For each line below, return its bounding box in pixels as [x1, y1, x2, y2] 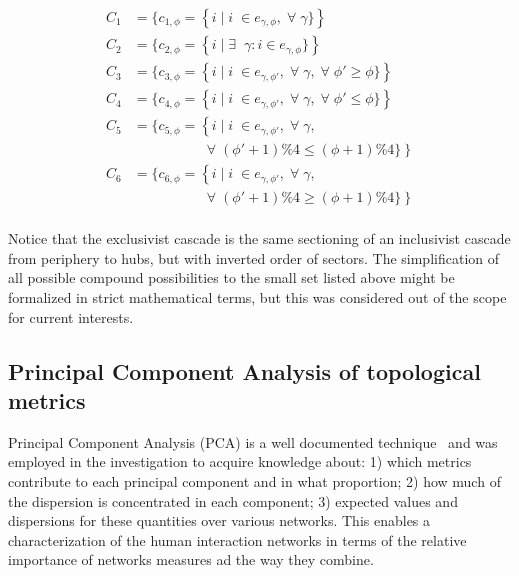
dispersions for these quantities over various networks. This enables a [8, 510, 431, 531]
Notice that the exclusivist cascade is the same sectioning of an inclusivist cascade [8, 228, 511, 249]
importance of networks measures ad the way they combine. [8, 549, 374, 570]
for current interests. [8, 306, 134, 327]
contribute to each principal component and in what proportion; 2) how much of [8, 471, 501, 492]
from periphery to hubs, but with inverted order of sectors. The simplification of [8, 247, 500, 268]
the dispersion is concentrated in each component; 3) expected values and [8, 490, 458, 511]
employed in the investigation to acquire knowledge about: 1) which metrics [8, 451, 472, 472]
